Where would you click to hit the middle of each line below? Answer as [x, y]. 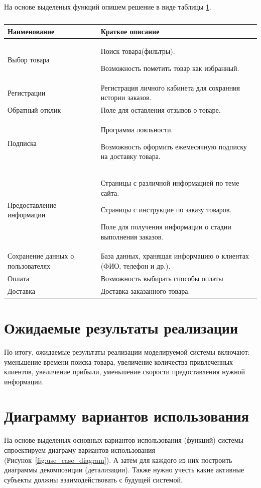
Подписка [22, 143]
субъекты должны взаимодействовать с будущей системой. [93, 479]
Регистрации [27, 92]
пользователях [29, 266]
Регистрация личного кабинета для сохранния [170, 87]
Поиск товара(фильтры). [138, 51]
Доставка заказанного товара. [145, 291]
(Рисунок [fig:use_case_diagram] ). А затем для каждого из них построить [118, 460]
